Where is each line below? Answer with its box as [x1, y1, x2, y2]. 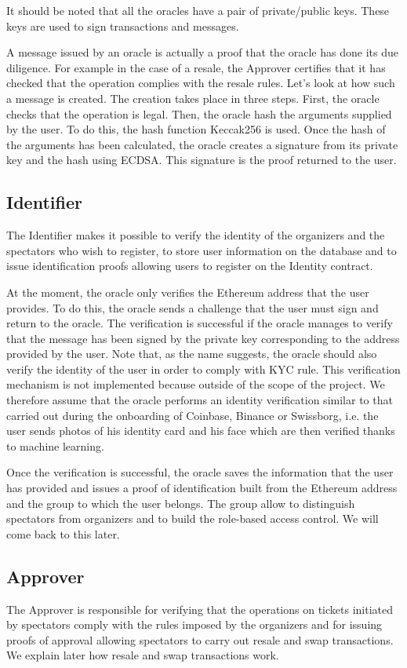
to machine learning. [6, 437, 104, 454]
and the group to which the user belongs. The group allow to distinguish [6, 495, 355, 511]
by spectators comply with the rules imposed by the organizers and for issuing [6, 616, 383, 633]
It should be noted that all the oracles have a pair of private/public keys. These [6, 2, 390, 18]
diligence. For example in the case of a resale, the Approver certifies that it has [6, 59, 386, 75]
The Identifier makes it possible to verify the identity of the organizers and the [6, 227, 385, 243]
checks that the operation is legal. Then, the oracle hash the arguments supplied [6, 105, 392, 122]
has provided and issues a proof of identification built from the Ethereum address [6, 480, 398, 496]
